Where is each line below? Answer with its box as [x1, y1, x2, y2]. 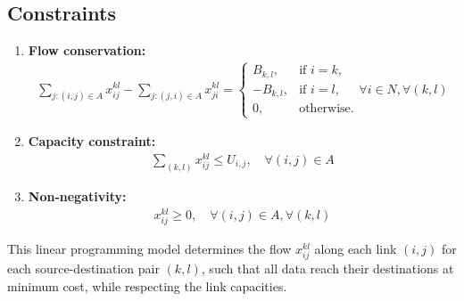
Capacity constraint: [28, 132, 156, 150]
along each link [314, 239, 397, 257]
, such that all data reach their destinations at [201, 258, 454, 277]
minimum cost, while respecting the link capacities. [7, 276, 287, 295]
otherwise [299, 102, 351, 116]
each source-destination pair [7, 258, 160, 277]
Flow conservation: [28, 41, 146, 60]
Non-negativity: [28, 186, 127, 205]
